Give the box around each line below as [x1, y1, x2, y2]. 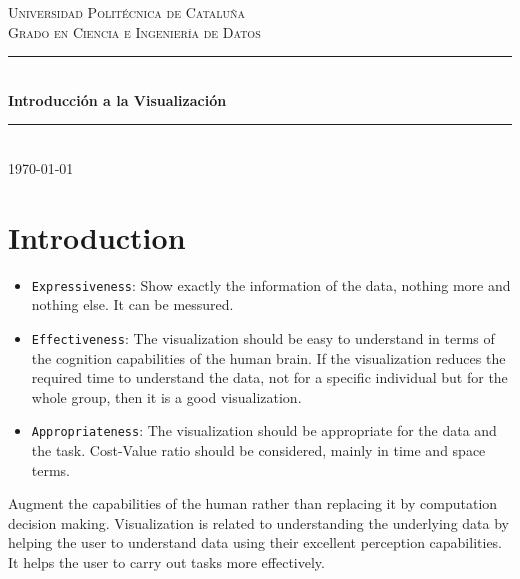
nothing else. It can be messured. [31, 294, 234, 315]
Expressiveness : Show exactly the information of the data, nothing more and [31, 274, 511, 295]
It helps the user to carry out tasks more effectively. [8, 552, 325, 572]
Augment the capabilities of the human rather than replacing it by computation [8, 493, 498, 514]
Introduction [8, 216, 186, 257]
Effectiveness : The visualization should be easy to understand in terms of [31, 327, 495, 348]
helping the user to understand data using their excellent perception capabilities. [8, 532, 503, 553]
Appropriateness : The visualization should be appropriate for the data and [31, 420, 497, 441]
